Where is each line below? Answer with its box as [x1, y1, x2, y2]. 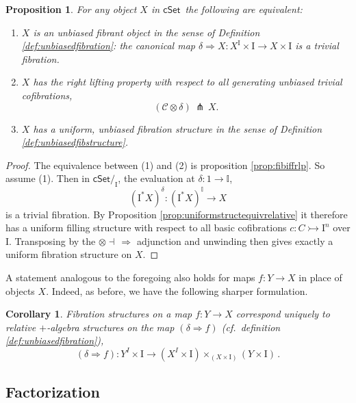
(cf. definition [221, 320, 281, 334]
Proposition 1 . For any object [5, 2, 137, 16]
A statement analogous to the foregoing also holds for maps [5, 270, 255, 285]
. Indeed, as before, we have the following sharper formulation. [46, 283, 308, 298]
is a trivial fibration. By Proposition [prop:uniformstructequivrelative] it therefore [5, 207, 348, 221]
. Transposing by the [9, 233, 96, 248]
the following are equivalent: [185, 2, 303, 16]
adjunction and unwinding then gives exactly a [136, 233, 333, 248]
